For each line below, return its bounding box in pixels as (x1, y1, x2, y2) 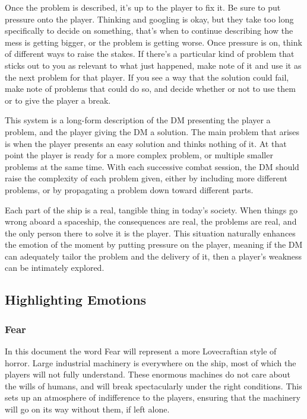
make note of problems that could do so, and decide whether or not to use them (5, 82, 296, 95)
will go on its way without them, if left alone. (5, 403, 170, 415)
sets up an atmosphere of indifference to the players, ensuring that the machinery (5, 391, 300, 404)
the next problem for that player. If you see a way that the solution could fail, (5, 71, 289, 83)
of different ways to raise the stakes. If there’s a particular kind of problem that (5, 47, 295, 60)
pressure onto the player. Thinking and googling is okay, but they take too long (5, 12, 294, 25)
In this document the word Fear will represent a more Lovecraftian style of (5, 345, 277, 357)
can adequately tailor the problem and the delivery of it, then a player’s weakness (5, 250, 302, 262)
